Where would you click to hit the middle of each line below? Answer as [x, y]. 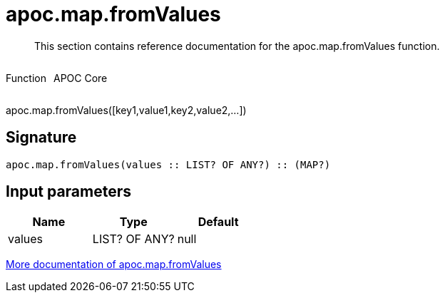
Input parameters [69, 192]
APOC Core [80, 78]
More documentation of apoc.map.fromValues [114, 264]
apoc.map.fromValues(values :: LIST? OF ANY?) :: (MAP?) [168, 164]
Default [218, 222]
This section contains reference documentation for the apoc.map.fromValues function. [237, 46]
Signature [41, 138]
